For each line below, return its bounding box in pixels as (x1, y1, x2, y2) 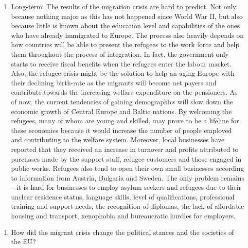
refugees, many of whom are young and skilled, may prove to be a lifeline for (11, 116, 239, 126)
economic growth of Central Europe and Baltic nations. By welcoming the (11, 106, 232, 116)
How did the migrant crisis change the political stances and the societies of (11, 227, 234, 237)
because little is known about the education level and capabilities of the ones (11, 20, 240, 31)
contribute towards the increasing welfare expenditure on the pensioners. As (11, 87, 238, 97)
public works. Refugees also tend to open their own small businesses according (11, 163, 244, 173)
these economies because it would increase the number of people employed (11, 125, 232, 135)
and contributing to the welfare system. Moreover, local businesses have (11, 134, 225, 145)
